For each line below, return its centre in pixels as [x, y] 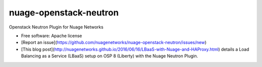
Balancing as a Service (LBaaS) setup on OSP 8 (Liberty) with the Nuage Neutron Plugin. [110, 56]
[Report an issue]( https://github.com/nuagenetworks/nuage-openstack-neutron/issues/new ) [114, 42]
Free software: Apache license [52, 36]
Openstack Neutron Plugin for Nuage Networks [56, 27]
